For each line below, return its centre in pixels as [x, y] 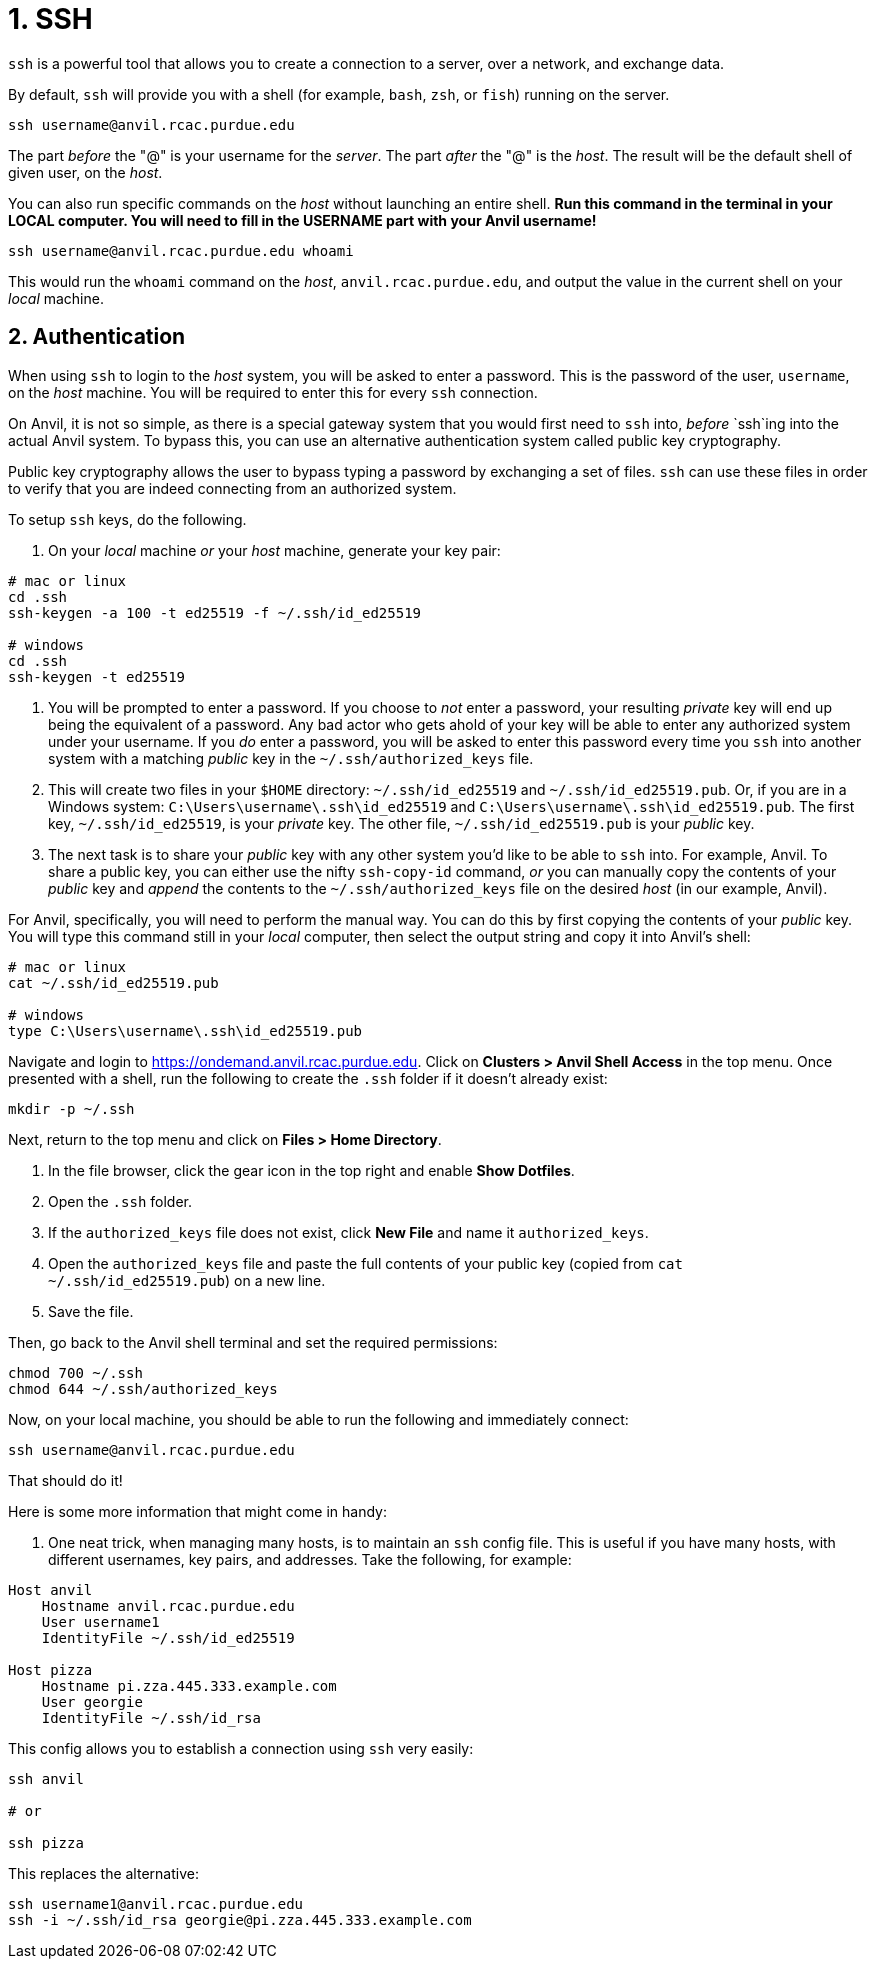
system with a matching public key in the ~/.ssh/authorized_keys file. [291, 758]
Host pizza [50, 1669]
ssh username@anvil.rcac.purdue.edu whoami [181, 250]
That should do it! [65, 1480]
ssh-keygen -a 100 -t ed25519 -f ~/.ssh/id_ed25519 [215, 612]
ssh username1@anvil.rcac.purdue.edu [156, 1903]
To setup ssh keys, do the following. [127, 519]
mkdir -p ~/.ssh [71, 1108]
